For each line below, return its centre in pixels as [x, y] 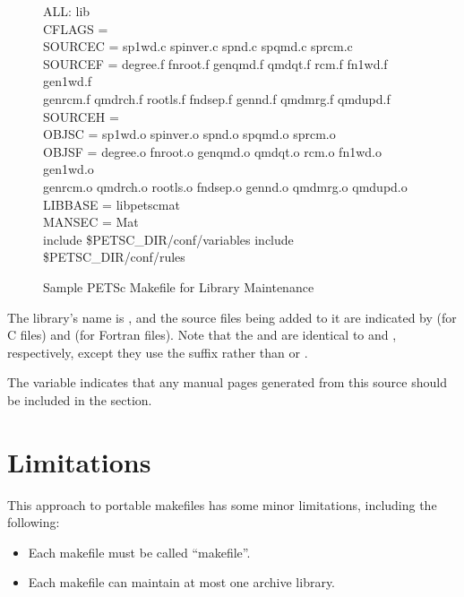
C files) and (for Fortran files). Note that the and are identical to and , [202, 335]
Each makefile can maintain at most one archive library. [182, 582]
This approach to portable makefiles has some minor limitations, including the [222, 504]
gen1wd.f [68, 81]
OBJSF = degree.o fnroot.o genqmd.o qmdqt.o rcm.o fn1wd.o [212, 151]
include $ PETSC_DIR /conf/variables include [168, 239]
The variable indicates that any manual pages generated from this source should [227, 382]
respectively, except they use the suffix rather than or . [158, 352]
